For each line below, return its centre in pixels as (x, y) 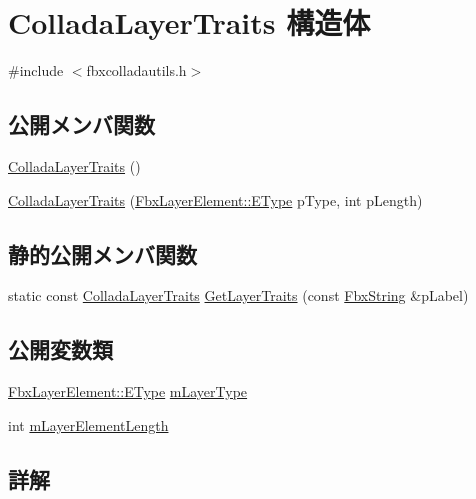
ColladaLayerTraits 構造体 (189, 22)
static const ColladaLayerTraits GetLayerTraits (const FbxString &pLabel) (238, 295)
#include (36, 70)
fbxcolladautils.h (136, 70)
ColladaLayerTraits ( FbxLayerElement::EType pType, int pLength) (215, 199)
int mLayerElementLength (88, 424)
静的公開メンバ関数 (102, 253)
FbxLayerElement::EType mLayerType (128, 391)
